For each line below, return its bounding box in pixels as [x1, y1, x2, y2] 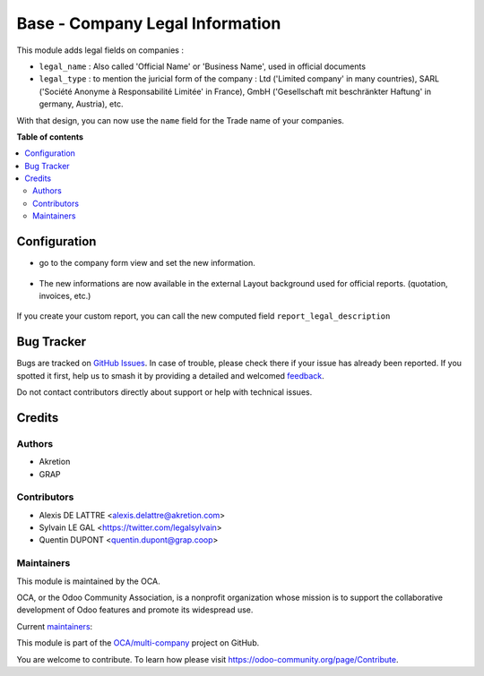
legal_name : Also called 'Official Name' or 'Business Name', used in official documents [39, 61, 367, 72]
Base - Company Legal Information [16, 13, 281, 33]
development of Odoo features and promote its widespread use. [16, 604, 254, 615]
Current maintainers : [16, 620, 93, 631]
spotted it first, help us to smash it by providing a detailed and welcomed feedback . [16, 370, 324, 381]
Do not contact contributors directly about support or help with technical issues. [16, 387, 313, 398]
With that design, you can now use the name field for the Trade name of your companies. [16, 115, 345, 125]
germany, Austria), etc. [39, 98, 124, 109]
